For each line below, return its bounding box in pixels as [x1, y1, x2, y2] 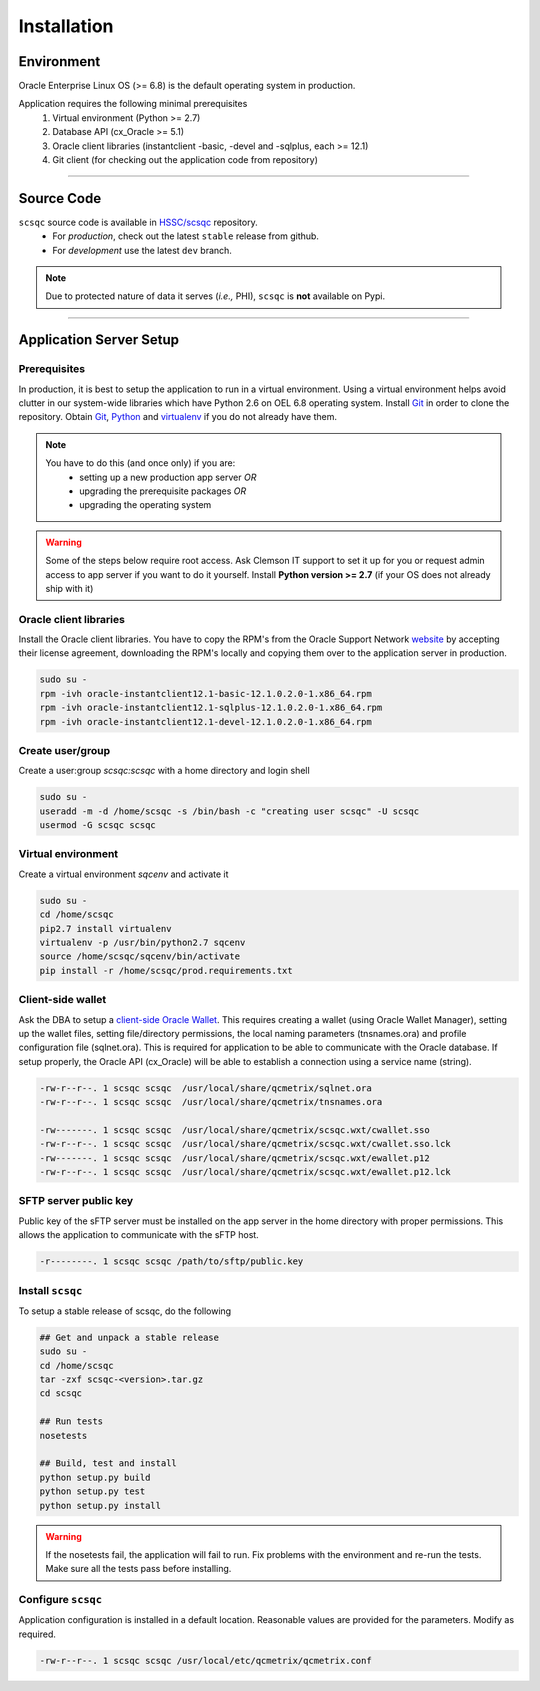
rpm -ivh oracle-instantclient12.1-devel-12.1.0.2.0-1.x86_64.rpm [39, 716, 372, 727]
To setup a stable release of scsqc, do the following [18, 1305, 232, 1317]
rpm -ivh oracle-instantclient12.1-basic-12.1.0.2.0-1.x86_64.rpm [39, 688, 372, 699]
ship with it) [45, 582, 94, 594]
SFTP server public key [18, 1194, 134, 1208]
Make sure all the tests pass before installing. [45, 1563, 232, 1575]
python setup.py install [39, 1500, 162, 1511]
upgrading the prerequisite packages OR [79, 485, 247, 497]
